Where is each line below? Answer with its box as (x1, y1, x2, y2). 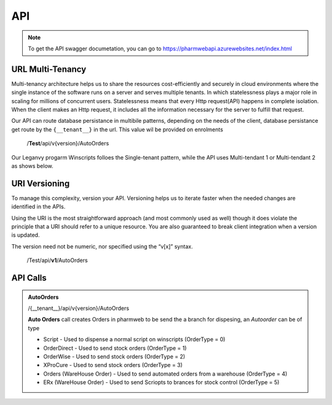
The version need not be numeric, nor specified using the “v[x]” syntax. (11, 242, 193, 250)
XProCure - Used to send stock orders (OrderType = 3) (43, 361, 183, 369)
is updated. (11, 231, 40, 239)
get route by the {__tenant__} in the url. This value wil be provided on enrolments (11, 126, 224, 133)
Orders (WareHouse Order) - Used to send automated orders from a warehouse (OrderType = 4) (43, 370, 288, 377)
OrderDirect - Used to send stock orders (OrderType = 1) (43, 344, 187, 352)
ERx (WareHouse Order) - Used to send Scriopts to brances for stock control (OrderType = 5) (43, 379, 280, 386)
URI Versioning (11, 178, 70, 188)
